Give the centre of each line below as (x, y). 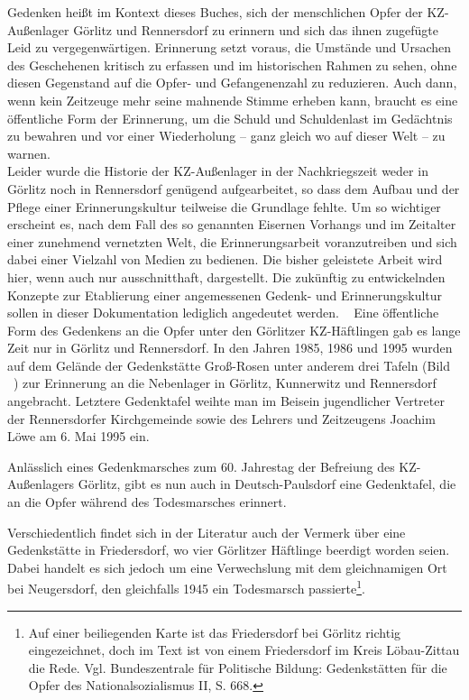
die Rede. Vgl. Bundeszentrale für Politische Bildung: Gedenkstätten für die (238, 667)
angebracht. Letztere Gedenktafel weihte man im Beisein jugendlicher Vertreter (226, 401)
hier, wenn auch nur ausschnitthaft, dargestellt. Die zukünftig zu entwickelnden (226, 276)
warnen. (29, 153)
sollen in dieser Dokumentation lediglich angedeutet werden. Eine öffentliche (223, 313)
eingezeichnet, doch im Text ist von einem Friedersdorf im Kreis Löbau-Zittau (244, 650)
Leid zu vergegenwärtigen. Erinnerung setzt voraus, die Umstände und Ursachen (230, 47)
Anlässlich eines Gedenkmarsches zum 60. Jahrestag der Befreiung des (201, 466)
